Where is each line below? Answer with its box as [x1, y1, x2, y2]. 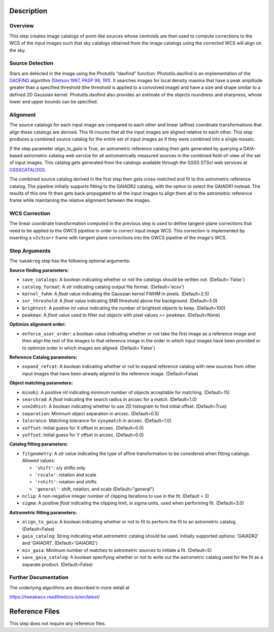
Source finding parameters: [9, 267, 69, 273]
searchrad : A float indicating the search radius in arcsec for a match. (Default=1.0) [22, 396, 197, 402]
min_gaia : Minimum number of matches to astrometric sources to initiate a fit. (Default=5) [22, 547, 212, 553]
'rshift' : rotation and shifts [35, 479, 97, 485]
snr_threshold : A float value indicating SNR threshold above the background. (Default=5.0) [22, 298, 218, 304]
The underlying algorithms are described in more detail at [9, 584, 130, 590]
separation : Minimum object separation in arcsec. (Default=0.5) [22, 410, 159, 416]
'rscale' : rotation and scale [35, 472, 96, 478]
